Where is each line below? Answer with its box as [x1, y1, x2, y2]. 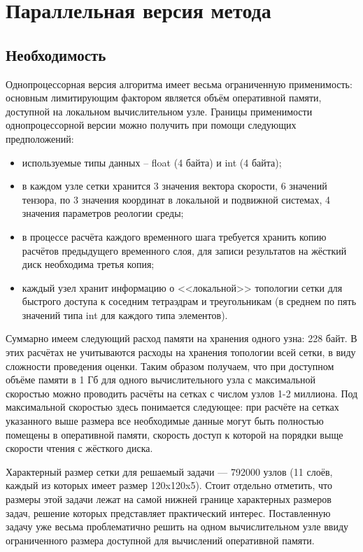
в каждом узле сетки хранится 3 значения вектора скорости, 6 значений [22, 178, 327, 193]
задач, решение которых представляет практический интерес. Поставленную [6, 505, 331, 520]
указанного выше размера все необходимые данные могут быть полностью [6, 413, 324, 428]
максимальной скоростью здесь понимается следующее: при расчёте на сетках [6, 399, 339, 414]
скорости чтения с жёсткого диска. [6, 441, 153, 455]
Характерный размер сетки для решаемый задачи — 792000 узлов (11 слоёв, [6, 464, 333, 479]
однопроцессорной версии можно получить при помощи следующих [6, 118, 297, 132]
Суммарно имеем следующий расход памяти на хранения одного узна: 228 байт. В [6, 331, 357, 346]
